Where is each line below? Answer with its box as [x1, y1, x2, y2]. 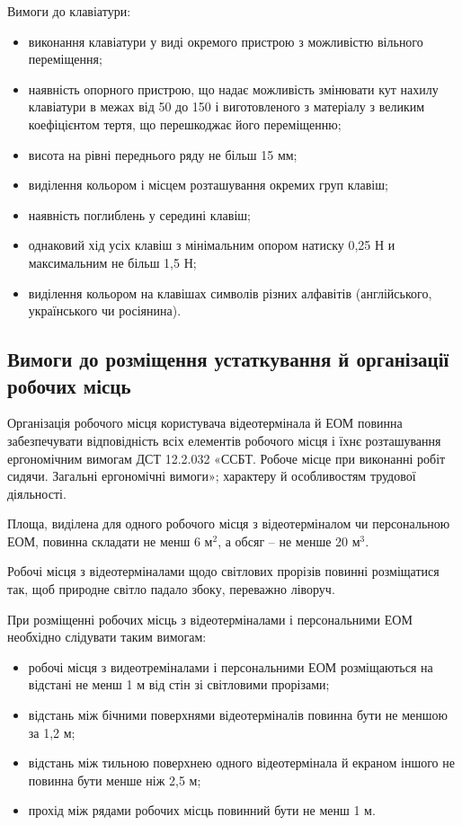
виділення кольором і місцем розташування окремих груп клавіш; [28, 175, 388, 194]
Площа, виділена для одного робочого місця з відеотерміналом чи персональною [7, 514, 450, 533]
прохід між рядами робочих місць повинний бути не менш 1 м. [28, 801, 376, 820]
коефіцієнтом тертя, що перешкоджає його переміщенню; [28, 114, 342, 133]
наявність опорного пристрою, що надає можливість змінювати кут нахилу [28, 79, 439, 98]
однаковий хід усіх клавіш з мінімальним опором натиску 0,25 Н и [28, 235, 395, 254]
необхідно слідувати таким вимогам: [7, 627, 207, 646]
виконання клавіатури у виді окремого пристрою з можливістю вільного [28, 31, 423, 50]
